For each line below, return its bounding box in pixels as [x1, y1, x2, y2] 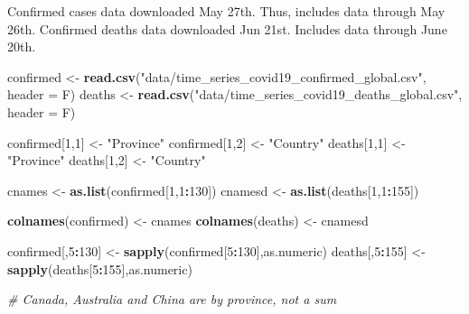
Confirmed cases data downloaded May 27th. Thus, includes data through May [7, 2, 446, 20]
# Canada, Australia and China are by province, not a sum [7, 290, 337, 309]
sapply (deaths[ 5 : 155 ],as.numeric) [7, 259, 192, 278]
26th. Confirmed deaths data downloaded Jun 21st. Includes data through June [7, 19, 447, 38]
